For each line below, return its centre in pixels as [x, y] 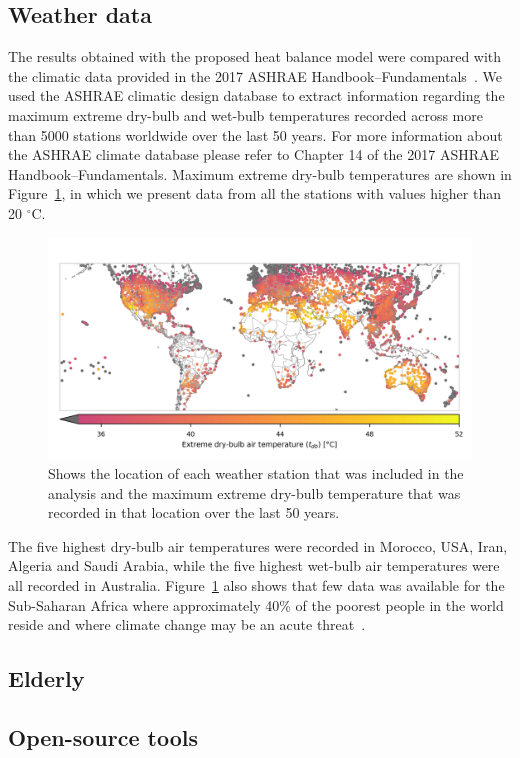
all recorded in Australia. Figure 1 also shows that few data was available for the [256, 585]
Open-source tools [103, 737]
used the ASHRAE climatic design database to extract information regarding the [256, 95]
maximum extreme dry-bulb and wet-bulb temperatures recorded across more [245, 114]
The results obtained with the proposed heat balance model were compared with [255, 56]
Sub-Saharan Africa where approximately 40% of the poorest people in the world [256, 604]
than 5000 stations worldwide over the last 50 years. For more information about [255, 134]
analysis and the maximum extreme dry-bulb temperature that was [254, 492]
